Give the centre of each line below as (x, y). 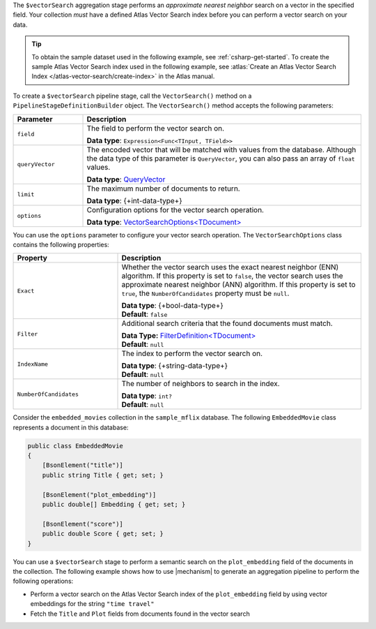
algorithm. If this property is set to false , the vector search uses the (232, 276)
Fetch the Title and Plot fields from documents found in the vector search (140, 614)
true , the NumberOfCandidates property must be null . (205, 293)
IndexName (33, 364)
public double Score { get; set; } (103, 534)
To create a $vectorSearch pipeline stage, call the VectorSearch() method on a (132, 96)
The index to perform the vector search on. (192, 354)
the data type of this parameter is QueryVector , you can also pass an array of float (221, 158)
